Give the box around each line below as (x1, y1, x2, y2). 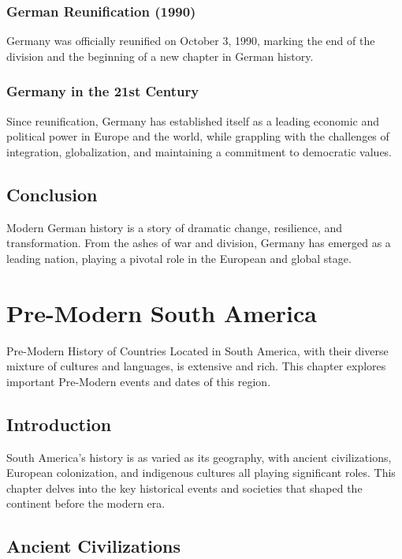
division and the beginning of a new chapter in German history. (6, 47, 314, 64)
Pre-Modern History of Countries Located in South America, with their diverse (6, 342, 389, 358)
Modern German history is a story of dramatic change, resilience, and (6, 219, 343, 235)
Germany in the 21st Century (6, 81, 199, 101)
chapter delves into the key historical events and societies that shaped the (6, 479, 363, 496)
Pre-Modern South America (6, 296, 317, 328)
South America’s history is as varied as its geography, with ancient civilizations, (6, 448, 392, 465)
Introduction (6, 411, 112, 436)
